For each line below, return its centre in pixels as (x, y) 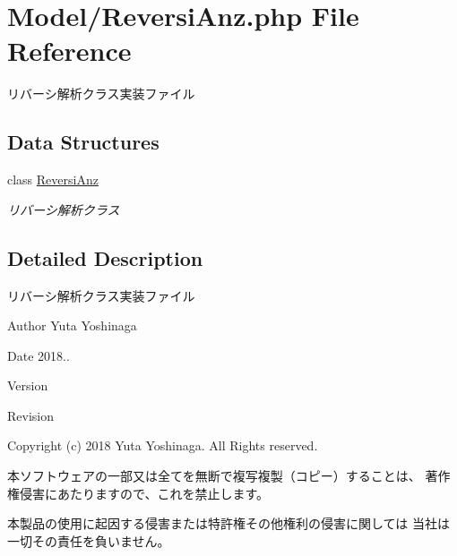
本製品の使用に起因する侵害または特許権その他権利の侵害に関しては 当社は (228, 523)
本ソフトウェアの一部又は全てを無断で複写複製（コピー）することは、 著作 (229, 476)
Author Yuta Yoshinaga (72, 325)
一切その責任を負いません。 (89, 540)
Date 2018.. (39, 355)
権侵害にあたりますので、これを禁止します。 (138, 493)
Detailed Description (105, 257)
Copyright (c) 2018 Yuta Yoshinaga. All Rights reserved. (163, 445)
